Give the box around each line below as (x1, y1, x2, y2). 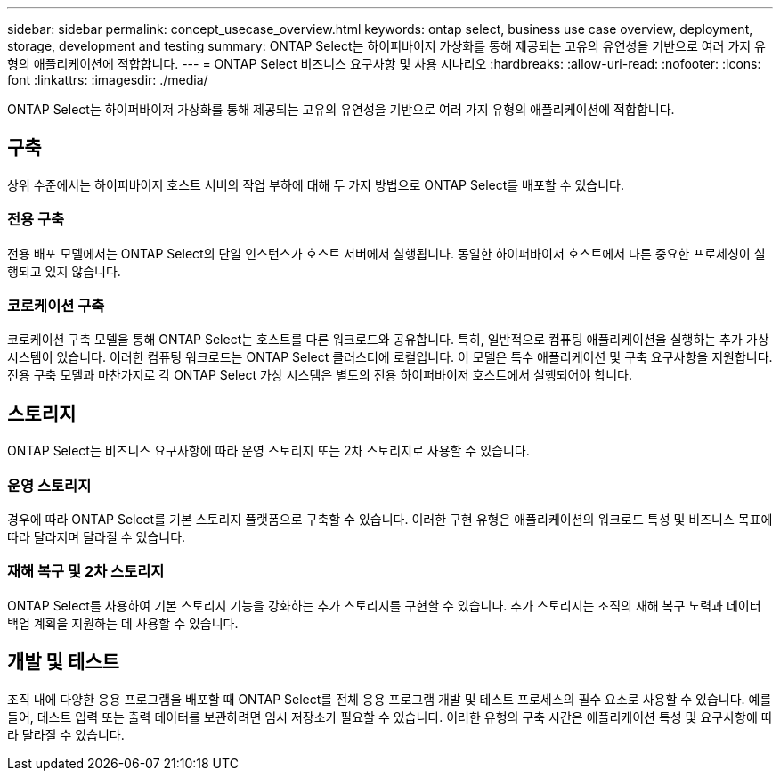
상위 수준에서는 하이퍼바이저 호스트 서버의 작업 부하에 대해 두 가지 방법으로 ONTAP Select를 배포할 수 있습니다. (7, 176, 625, 192)
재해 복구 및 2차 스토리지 (7, 562, 165, 581)
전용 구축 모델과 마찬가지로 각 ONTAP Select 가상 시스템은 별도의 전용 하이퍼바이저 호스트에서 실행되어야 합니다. (7, 367, 632, 383)
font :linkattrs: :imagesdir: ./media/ (7, 72, 208, 87)
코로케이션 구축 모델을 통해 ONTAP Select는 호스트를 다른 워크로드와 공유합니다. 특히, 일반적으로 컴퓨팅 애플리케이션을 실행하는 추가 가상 (7, 332, 769, 348)
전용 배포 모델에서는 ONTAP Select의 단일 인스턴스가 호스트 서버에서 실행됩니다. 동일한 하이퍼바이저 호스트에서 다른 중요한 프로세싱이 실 (7, 245, 766, 261)
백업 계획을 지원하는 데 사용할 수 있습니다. (7, 615, 239, 631)
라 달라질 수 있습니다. (7, 726, 125, 742)
